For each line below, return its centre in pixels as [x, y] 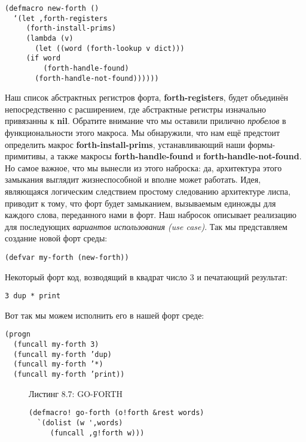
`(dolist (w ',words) [80, 423]
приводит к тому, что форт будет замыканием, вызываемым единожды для [140, 203]
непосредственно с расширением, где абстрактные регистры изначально [136, 109]
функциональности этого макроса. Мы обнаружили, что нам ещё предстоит [143, 133]
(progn [18, 334]
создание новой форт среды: [56, 238]
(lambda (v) [50, 38]
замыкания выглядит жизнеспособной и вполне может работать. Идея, [133, 179]
